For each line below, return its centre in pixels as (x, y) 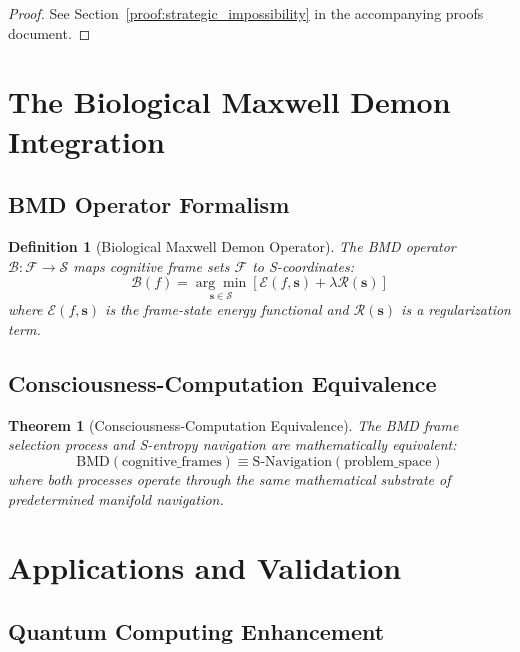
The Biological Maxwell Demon (229, 101)
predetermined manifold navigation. (116, 498)
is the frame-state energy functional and (227, 309)
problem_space (388, 461)
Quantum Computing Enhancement (196, 630)
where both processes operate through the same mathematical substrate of (229, 478)
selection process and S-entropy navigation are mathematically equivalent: (232, 444)
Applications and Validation (205, 567)
